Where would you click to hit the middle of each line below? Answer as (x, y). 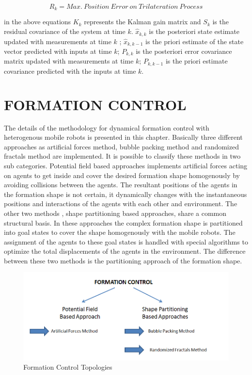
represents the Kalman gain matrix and (142, 22)
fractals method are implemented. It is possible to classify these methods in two (122, 156)
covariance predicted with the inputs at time (70, 71)
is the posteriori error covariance (184, 51)
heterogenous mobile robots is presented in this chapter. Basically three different (123, 137)
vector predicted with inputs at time (58, 51)
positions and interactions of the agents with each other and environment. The (121, 204)
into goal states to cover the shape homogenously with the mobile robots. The (120, 232)
